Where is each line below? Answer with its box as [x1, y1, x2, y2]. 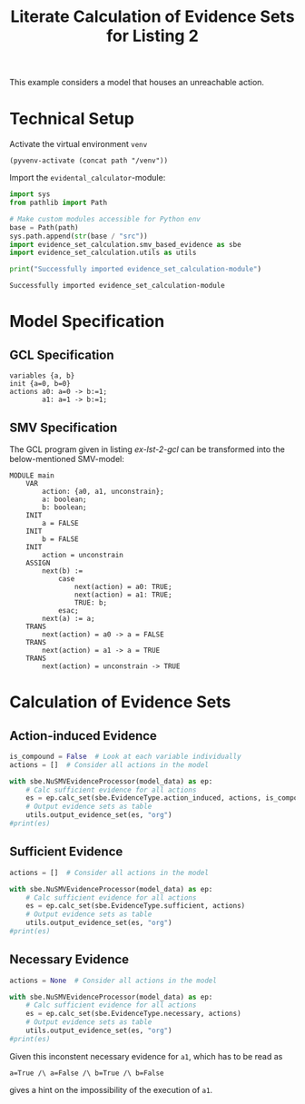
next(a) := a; [42, 614, 95, 623]
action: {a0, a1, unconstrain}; [42, 487, 165, 496]
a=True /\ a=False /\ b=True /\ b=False [9, 1069, 165, 1078]
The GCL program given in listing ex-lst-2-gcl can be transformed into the [9, 443, 286, 455]
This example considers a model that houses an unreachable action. [9, 77, 265, 88]
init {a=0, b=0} [9, 379, 71, 389]
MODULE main [9, 470, 54, 480]
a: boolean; [42, 495, 88, 504]
